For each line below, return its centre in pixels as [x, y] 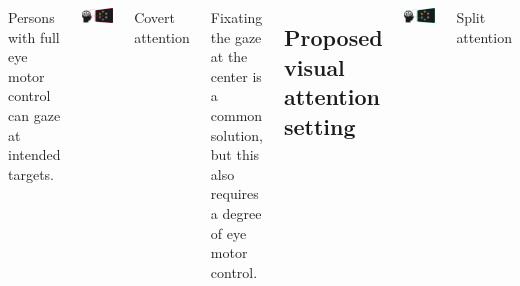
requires [234, 193]
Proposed [333, 37]
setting [319, 125]
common [236, 114]
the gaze [236, 36]
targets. [31, 173]
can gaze [34, 114]
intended [34, 154]
